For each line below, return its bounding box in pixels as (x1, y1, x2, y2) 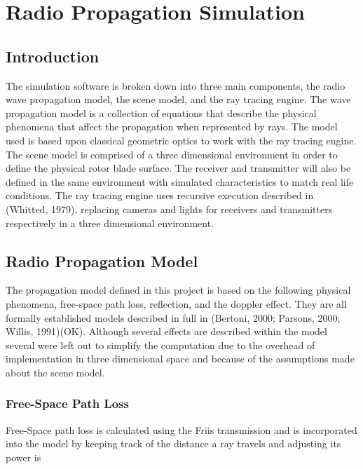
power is (6, 449, 41, 464)
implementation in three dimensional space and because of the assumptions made (6, 351, 355, 366)
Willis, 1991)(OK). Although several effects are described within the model (6, 324, 327, 339)
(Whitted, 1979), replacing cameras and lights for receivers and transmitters (6, 201, 333, 216)
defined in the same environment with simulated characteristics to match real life (6, 174, 354, 189)
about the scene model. (6, 365, 105, 379)
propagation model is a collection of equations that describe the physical (6, 105, 317, 120)
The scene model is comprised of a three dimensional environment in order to (6, 147, 338, 161)
